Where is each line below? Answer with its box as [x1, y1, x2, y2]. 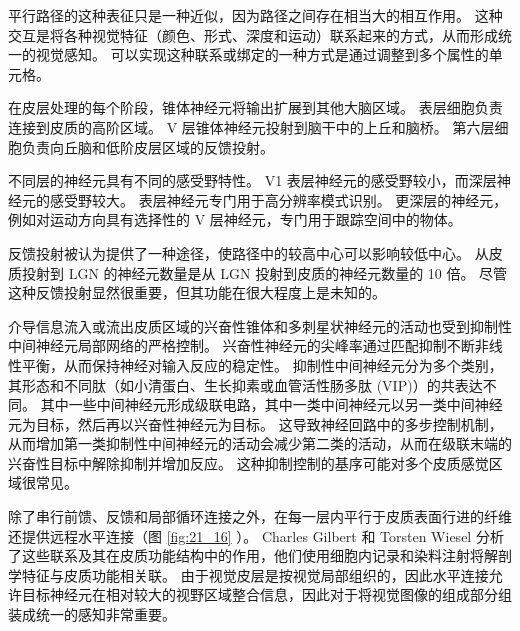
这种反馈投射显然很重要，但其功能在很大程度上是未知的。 [8, 282, 386, 303]
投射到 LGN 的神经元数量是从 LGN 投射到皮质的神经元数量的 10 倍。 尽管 [21, 262, 508, 283]
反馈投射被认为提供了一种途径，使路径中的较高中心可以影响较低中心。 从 [8, 242, 489, 263]
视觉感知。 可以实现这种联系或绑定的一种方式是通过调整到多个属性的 [35, 44, 489, 65]
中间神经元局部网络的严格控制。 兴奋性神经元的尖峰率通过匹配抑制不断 [8, 335, 475, 356]
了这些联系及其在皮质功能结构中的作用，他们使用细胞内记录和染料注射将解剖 [8, 545, 512, 566]
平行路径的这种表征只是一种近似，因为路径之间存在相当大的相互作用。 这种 [8, 5, 503, 25]
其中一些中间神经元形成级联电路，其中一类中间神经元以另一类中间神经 [40, 394, 503, 415]
